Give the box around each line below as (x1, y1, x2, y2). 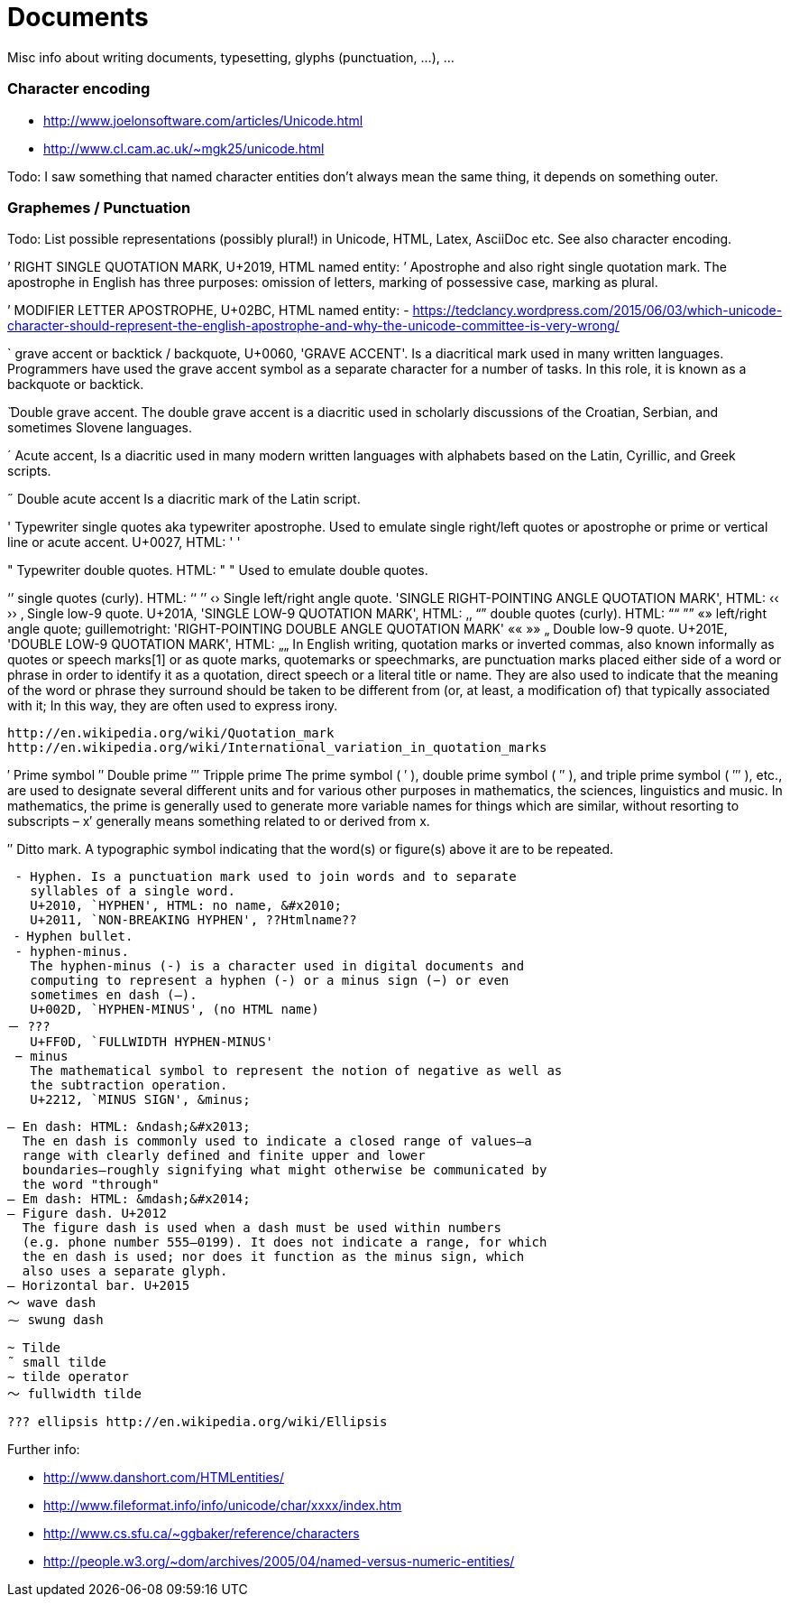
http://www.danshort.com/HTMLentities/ (43, 1470, 285, 1486)
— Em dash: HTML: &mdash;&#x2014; (7, 1191, 251, 1207)
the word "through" (22, 1177, 160, 1192)
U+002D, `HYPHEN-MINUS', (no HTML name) (30, 1002, 319, 1017)
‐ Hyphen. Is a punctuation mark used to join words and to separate (14, 869, 517, 885)
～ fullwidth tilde (7, 1386, 142, 1402)
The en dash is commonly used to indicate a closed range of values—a (22, 1134, 532, 1149)
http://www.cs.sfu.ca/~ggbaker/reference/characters (43, 1525, 360, 1542)
